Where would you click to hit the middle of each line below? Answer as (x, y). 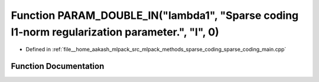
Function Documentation (58, 66)
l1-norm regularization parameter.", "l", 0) (115, 32)
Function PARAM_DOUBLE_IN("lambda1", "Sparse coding (155, 15)
